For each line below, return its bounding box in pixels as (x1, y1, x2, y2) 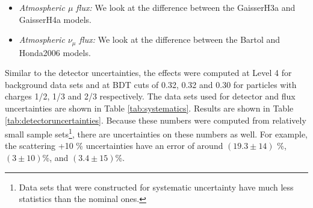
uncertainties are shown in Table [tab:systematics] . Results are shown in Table (5, 102, 294, 115)
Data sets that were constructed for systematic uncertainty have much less (19, 180, 294, 193)
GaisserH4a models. (19, 13, 91, 25)
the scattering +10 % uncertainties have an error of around (5, 139, 223, 152)
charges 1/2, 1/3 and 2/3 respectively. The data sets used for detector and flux (5, 90, 296, 102)
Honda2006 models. (19, 46, 91, 58)
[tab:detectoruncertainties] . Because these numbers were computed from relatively (5, 113, 306, 126)
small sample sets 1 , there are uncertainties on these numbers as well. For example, (5, 126, 308, 140)
